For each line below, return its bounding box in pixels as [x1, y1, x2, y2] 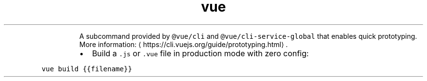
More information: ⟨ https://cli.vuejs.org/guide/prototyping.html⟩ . [79, 40, 288, 49]
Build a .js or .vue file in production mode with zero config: [92, 48, 309, 58]
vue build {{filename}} [41, 65, 132, 73]
